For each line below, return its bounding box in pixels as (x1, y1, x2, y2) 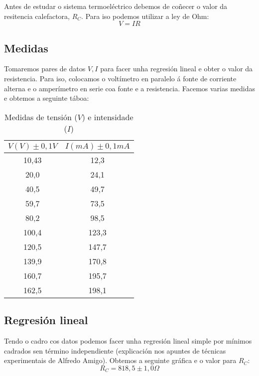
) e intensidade (82, 111, 133, 123)
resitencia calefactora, (4, 10, 70, 21)
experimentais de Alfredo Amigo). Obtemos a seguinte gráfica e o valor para (4, 355, 237, 366)
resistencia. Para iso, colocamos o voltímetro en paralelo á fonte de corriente (4, 73, 237, 83)
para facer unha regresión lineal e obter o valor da (100, 63, 253, 74)
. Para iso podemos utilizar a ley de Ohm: (81, 10, 209, 21)
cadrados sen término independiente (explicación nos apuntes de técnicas (4, 345, 226, 356)
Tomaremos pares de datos (4, 63, 86, 74)
